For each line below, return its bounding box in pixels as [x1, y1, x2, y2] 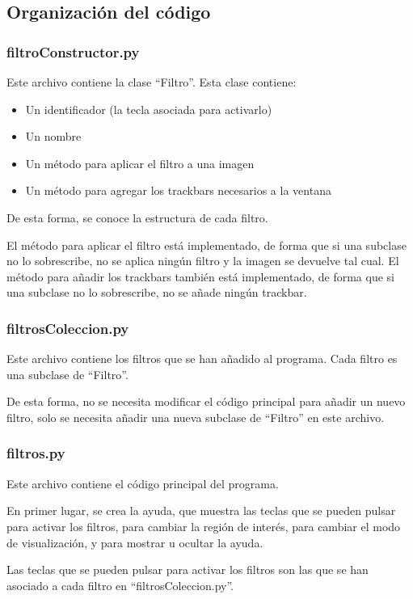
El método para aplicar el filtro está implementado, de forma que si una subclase [6, 236, 407, 253]
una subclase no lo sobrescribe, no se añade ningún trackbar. [6, 284, 307, 301]
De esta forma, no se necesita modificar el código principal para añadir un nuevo [6, 393, 406, 410]
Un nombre [25, 128, 82, 145]
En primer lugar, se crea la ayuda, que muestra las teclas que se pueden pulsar [6, 502, 396, 519]
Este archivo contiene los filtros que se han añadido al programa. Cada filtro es [6, 350, 398, 367]
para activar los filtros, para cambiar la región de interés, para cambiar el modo [6, 517, 401, 534]
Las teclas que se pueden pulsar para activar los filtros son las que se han [6, 561, 369, 578]
